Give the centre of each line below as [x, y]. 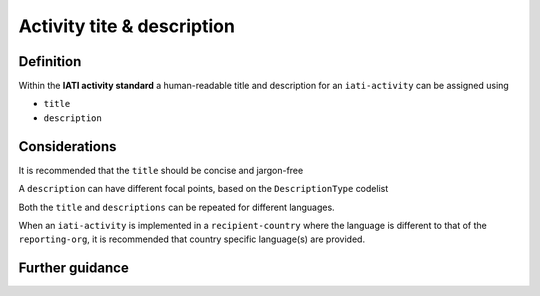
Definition [50, 61]
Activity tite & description [126, 26]
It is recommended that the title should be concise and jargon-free [161, 170]
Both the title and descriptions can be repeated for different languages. [176, 207]
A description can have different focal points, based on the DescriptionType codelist [203, 189]
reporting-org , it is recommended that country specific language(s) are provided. [191, 239]
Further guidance [73, 268]
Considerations [67, 146]
